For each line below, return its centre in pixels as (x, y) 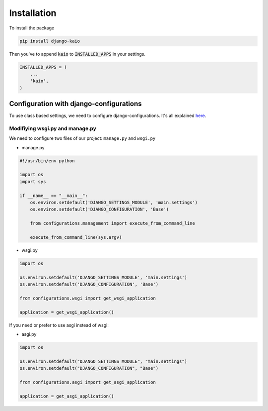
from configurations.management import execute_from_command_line (113, 223)
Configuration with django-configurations (75, 104)
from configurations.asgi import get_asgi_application (88, 382)
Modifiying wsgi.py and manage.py (53, 128)
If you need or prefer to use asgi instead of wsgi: (59, 325)
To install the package (32, 28)
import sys (33, 181)
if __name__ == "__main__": (54, 196)
